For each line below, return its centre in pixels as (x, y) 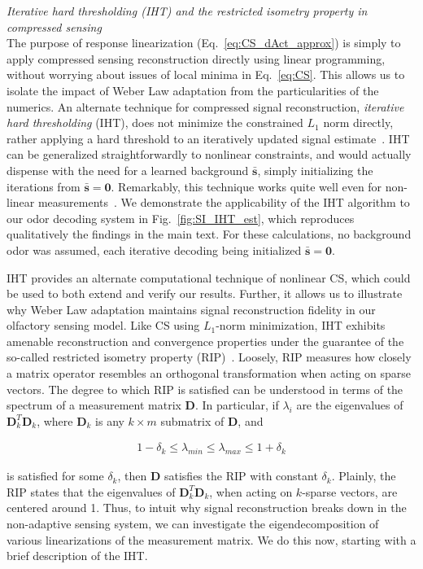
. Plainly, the (364, 476)
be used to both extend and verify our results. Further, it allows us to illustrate (205, 293)
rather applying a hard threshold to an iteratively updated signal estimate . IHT (208, 138)
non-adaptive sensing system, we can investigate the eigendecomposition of (193, 524)
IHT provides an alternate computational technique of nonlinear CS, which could (209, 277)
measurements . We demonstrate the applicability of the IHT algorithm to (224, 202)
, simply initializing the (315, 170)
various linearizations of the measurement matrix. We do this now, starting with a (211, 539)
